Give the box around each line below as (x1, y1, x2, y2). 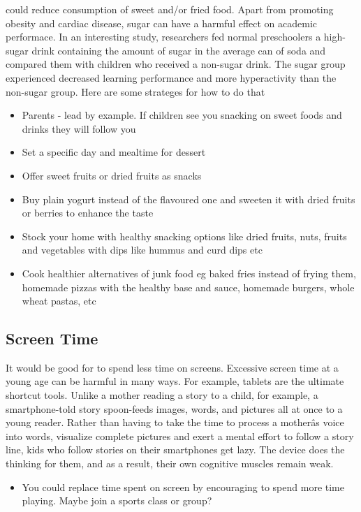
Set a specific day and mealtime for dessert (22, 145, 206, 159)
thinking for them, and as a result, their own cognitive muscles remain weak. (6, 456, 334, 471)
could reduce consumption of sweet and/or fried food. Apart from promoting (6, 2, 334, 16)
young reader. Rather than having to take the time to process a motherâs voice (6, 415, 344, 430)
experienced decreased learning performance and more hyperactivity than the (6, 70, 337, 85)
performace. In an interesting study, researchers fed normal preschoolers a (6, 29, 321, 44)
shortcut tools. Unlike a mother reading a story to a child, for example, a (6, 388, 318, 402)
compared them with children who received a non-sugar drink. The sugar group (6, 57, 346, 71)
